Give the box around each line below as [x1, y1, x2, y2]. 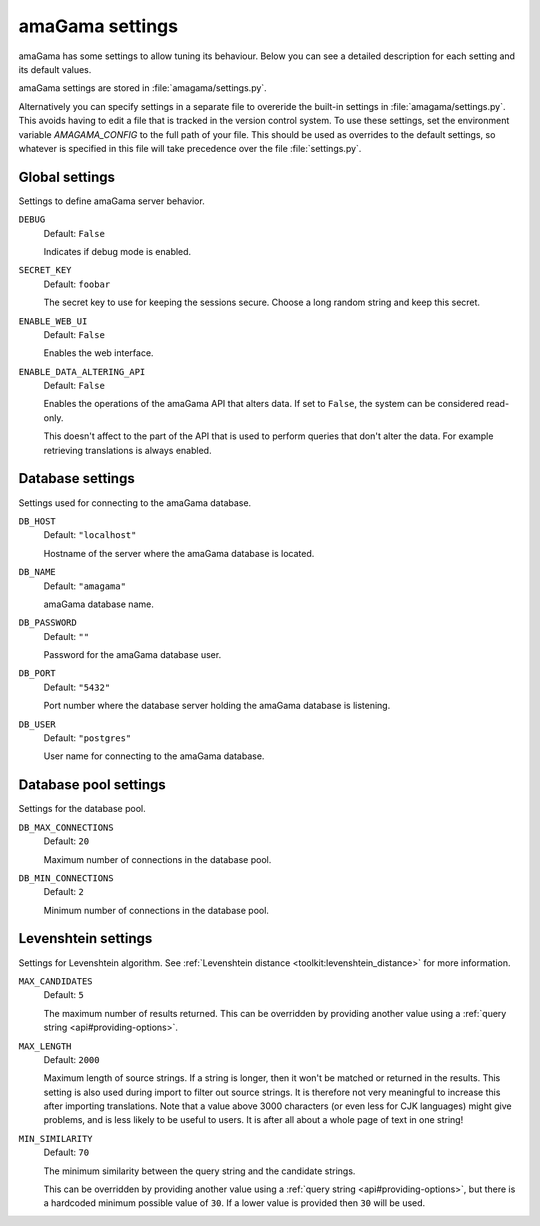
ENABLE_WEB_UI [18, 315, 88, 327]
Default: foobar [43, 278, 111, 290]
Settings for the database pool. [18, 803, 146, 815]
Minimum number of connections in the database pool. [43, 904, 270, 916]
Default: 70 [43, 1146, 90, 1159]
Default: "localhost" [43, 529, 137, 541]
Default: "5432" [43, 681, 111, 693]
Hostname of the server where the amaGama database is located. [43, 547, 315, 559]
